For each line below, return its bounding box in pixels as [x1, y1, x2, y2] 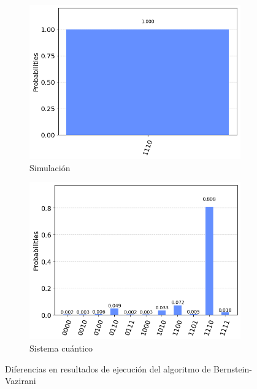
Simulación [29, 161, 71, 174]
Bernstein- [213, 362, 252, 375]
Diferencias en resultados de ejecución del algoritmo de [5, 362, 211, 375]
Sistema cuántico [29, 341, 93, 354]
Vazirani [5, 374, 36, 387]
